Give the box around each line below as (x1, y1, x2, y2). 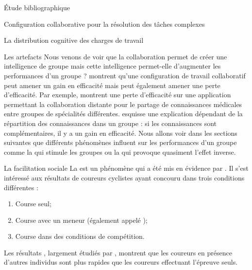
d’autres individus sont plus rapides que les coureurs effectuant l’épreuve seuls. (4, 257, 238, 267)
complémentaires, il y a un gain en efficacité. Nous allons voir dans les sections (4, 127, 237, 138)
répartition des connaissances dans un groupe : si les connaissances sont (4, 118, 217, 128)
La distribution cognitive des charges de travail (4, 35, 144, 45)
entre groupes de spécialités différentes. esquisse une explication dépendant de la (4, 108, 243, 119)
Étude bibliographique (4, 2, 70, 12)
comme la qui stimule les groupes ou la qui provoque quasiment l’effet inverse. (4, 146, 236, 157)
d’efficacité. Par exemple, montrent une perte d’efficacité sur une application (4, 90, 231, 100)
